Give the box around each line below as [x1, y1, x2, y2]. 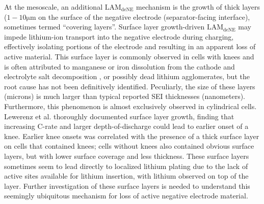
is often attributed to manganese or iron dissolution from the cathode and [4, 61, 235, 72]
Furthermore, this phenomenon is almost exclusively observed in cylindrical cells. [4, 100, 257, 111]
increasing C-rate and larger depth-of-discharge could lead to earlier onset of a [4, 121, 249, 131]
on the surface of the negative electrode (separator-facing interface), [38, 11, 250, 22]
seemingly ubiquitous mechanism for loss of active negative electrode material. [4, 190, 248, 201]
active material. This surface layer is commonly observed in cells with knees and [4, 51, 254, 61]
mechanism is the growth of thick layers [136, 2, 260, 12]
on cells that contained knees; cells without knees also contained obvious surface [4, 141, 254, 151]
